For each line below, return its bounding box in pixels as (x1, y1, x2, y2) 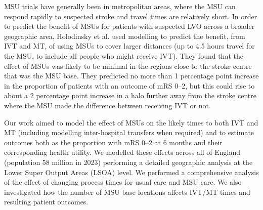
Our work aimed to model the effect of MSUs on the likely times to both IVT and (4, 117, 258, 128)
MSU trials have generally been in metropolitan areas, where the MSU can (4, 1, 236, 11)
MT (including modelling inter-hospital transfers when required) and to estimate (4, 127, 254, 138)
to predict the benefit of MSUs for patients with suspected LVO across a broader (4, 21, 255, 31)
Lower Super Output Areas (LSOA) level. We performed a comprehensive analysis (4, 166, 259, 177)
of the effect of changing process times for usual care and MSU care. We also (4, 177, 242, 187)
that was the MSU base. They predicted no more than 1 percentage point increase (4, 70, 259, 81)
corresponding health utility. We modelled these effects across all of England (4, 147, 240, 157)
